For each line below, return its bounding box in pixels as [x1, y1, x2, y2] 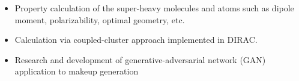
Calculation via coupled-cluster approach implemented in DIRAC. [14, 33, 258, 46]
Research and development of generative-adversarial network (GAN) [14, 53, 266, 66]
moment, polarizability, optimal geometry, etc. [14, 13, 185, 26]
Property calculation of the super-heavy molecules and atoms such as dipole [14, 2, 294, 14]
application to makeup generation [14, 65, 139, 77]
